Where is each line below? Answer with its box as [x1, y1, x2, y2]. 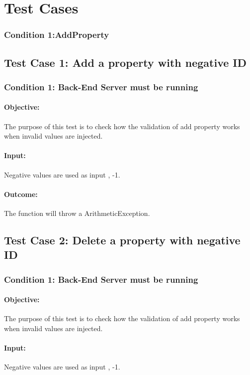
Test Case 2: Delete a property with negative [4, 232, 241, 247]
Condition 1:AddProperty [4, 28, 109, 41]
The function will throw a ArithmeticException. [4, 208, 150, 218]
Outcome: [4, 188, 38, 199]
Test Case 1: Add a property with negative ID [4, 54, 247, 70]
